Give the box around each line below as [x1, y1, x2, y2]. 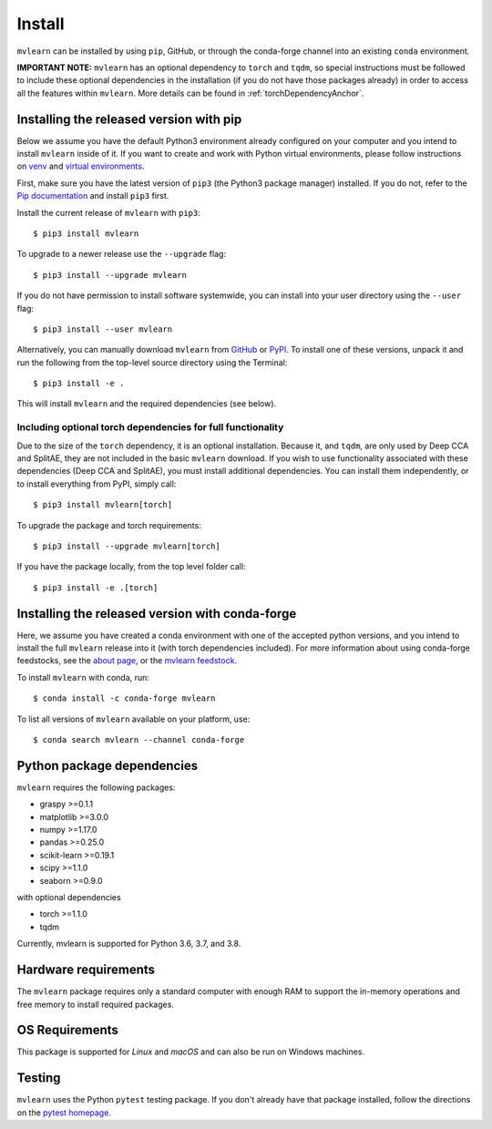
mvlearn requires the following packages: [16, 782, 176, 793]
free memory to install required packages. [16, 999, 175, 1010]
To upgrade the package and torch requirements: [16, 519, 202, 530]
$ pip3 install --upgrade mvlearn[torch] [33, 540, 220, 551]
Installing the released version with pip [16, 111, 242, 127]
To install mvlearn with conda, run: [16, 672, 150, 683]
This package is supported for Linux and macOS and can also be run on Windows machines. [16, 1046, 364, 1057]
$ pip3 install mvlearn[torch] [33, 499, 173, 510]
